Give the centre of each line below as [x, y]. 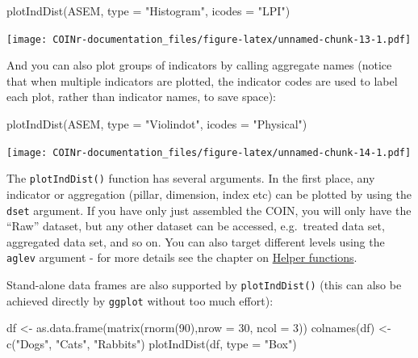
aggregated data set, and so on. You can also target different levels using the [196, 241]
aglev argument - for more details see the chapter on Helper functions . [182, 257]
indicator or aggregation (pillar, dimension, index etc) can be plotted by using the [209, 194]
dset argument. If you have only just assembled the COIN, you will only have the [209, 210]
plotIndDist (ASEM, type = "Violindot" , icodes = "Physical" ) [157, 124]
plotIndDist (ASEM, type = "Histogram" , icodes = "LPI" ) [148, 11]
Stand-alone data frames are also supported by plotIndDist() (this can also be [204, 285]
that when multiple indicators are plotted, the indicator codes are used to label [202, 80]
